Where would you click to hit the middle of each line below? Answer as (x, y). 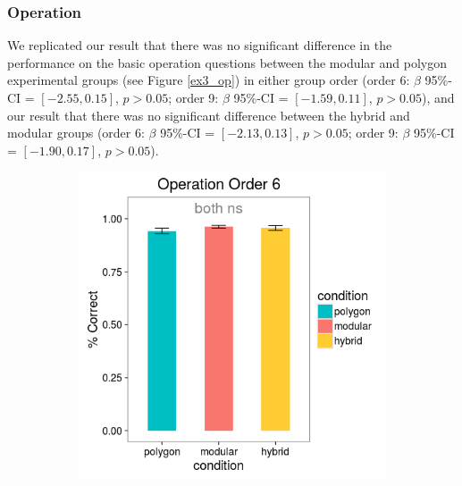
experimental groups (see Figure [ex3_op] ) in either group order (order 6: (209, 80)
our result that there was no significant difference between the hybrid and (209, 115)
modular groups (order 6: (76, 133)
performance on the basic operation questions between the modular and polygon (227, 62)
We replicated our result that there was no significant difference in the (200, 45)
